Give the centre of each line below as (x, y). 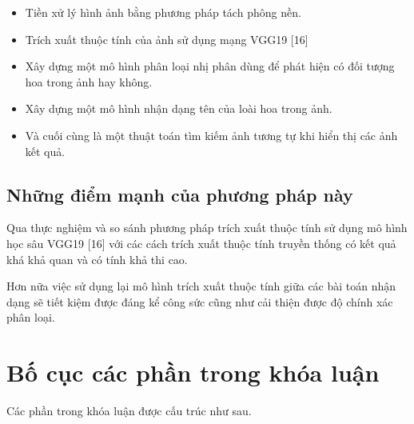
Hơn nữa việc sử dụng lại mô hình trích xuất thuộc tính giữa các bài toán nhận (201, 286)
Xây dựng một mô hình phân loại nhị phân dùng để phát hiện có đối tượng (210, 66)
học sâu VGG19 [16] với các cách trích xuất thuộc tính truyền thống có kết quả (201, 243)
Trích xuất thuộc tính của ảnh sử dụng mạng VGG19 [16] (167, 39)
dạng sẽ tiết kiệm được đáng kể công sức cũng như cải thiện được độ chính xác (200, 301)
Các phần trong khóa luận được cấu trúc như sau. (129, 411)
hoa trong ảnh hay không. (89, 81)
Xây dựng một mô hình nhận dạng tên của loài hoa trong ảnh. (179, 108)
